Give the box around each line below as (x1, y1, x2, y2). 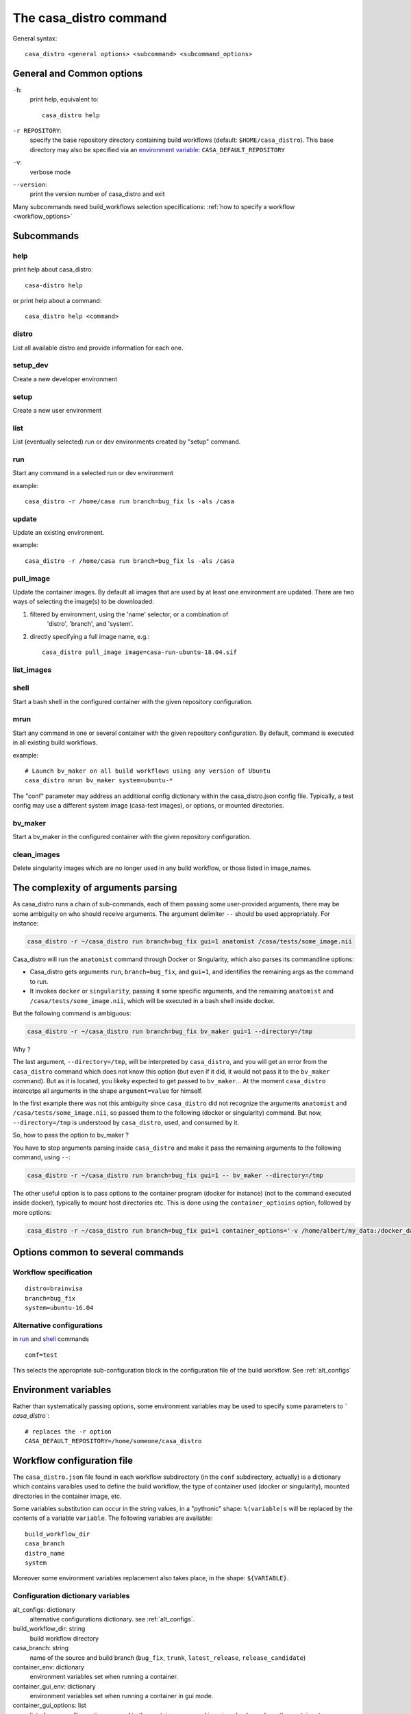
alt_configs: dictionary (12, 1605, 75, 1614)
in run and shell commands (12, 1335, 89, 1343)
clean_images (12, 850, 60, 860)
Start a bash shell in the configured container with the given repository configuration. (12, 697, 253, 705)
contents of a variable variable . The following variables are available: (12, 1514, 213, 1522)
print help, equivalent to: (29, 95, 99, 104)
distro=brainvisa (25, 1285, 83, 1292)
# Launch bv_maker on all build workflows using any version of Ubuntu (25, 767, 271, 775)
